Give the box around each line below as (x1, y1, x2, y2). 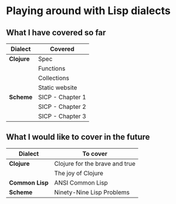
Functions (38, 65, 66, 72)
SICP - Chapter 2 (38, 103, 86, 111)
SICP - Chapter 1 (38, 93, 86, 101)
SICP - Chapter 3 (38, 112, 86, 120)
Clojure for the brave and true (54, 159, 136, 168)
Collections (38, 74, 69, 82)
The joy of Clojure (54, 169, 104, 177)
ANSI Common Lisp (54, 178, 109, 186)
